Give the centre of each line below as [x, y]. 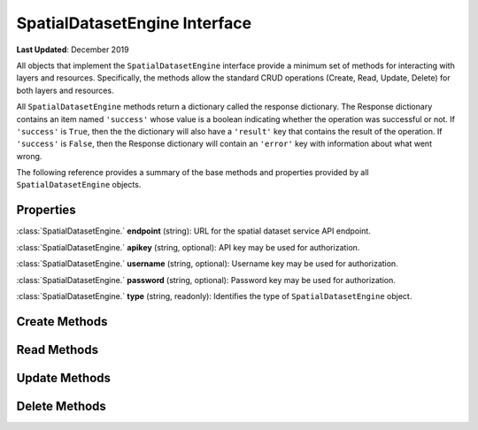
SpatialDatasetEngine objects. [79, 185]
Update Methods [63, 377]
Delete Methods [61, 406]
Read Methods [58, 349]
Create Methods [62, 322]
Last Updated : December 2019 [73, 50]
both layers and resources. [65, 90]
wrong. [29, 156]
